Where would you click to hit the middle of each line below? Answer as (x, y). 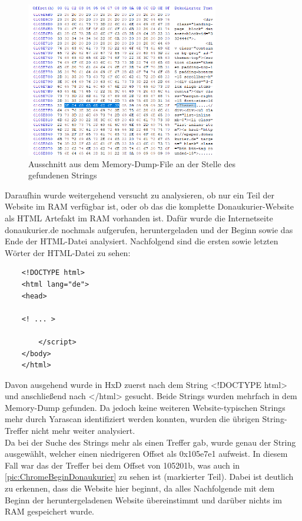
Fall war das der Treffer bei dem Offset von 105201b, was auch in (122, 465)
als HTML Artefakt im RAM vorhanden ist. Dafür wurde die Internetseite (139, 218)
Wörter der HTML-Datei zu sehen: (68, 252)
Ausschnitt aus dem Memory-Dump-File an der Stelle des (132, 163)
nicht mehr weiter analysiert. (83, 431)
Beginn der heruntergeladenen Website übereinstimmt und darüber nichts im (143, 500)
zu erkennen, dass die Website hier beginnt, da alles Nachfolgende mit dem (140, 488)
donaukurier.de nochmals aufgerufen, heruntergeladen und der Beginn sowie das (149, 229)
